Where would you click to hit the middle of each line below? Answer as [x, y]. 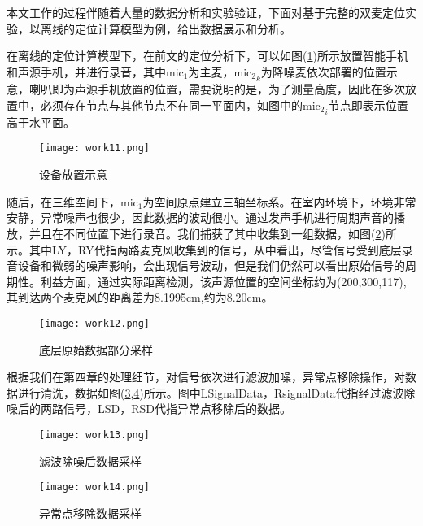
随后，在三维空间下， [63, 201]
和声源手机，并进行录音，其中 [86, 71]
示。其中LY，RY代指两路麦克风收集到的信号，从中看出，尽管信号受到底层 [204, 249]
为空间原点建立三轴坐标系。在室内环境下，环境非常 [279, 201]
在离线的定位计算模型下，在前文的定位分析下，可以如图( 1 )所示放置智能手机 [207, 56]
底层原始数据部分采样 [96, 349]
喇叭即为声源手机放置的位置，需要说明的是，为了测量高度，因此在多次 [217, 89]
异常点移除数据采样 [90, 513]
